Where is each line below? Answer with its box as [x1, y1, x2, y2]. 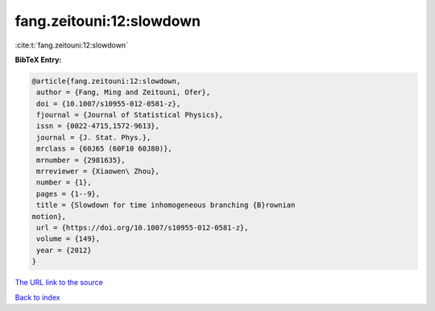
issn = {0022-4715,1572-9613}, [36, 122, 160, 131]
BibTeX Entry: [14, 55, 62, 64]
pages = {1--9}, [36, 189, 101, 198]
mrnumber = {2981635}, [36, 155, 126, 164]
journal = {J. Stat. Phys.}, [36, 133, 151, 142]
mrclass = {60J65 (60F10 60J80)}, [36, 144, 172, 153]
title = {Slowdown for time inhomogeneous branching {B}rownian [36, 201, 296, 209]
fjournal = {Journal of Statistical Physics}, [36, 110, 223, 120]
